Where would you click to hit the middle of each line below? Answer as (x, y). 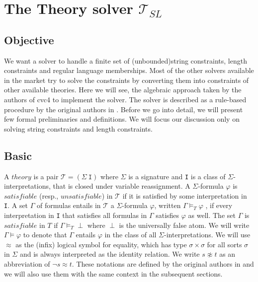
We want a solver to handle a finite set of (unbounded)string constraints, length (126, 60)
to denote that (45, 235)
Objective (29, 39)
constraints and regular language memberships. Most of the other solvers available (129, 70)
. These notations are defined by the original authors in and (163, 264)
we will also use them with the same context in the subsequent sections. (113, 273)
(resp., (49, 195)
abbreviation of (27, 264)
